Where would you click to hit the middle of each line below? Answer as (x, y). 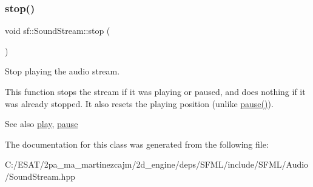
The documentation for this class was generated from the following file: (137, 144)
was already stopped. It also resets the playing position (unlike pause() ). (139, 103)
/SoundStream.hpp (40, 176)
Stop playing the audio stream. (62, 71)
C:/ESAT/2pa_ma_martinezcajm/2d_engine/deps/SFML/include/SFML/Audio (157, 164)
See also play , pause (42, 124)
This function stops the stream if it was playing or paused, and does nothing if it (155, 91)
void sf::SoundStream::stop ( (58, 31)
